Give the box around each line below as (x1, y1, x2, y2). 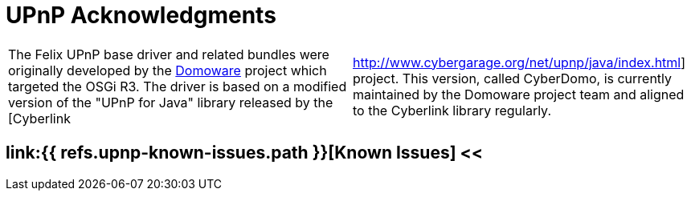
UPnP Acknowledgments (6, 2, 276, 29)
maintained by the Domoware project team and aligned (353, 86, 685, 103)
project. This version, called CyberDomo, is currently (353, 70, 673, 86)
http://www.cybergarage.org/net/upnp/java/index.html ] (353, 54, 686, 70)
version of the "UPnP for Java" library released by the (8, 94, 333, 111)
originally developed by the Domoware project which (8, 62, 327, 78)
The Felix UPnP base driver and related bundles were (8, 46, 329, 62)
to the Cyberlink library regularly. (353, 102, 551, 119)
